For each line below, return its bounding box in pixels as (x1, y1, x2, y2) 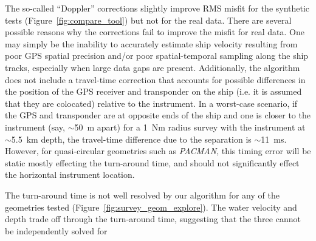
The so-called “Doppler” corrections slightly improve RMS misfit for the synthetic (5, 2, 310, 14)
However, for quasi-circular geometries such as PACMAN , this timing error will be (5, 144, 311, 157)
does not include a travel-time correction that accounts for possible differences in (5, 73, 306, 86)
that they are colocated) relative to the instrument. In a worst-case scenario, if (5, 97, 298, 109)
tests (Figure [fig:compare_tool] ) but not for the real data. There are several (5, 13, 292, 26)
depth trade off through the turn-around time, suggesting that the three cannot (5, 212, 301, 225)
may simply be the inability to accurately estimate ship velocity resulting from (5, 37, 298, 50)
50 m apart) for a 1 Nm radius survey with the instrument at (74, 120, 306, 133)
